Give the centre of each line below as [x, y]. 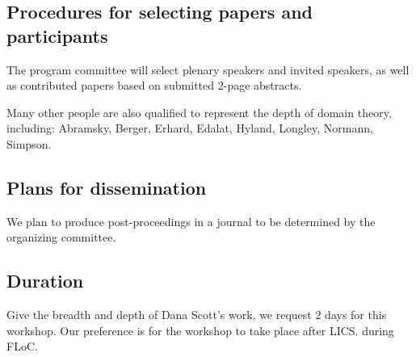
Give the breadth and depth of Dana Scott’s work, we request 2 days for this [197, 315]
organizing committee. [61, 237]
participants [57, 35]
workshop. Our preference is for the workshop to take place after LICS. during [200, 330]
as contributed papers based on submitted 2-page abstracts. [154, 85]
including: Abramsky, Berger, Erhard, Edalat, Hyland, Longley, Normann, [190, 128]
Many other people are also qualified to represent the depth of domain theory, [199, 112]
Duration [45, 281]
